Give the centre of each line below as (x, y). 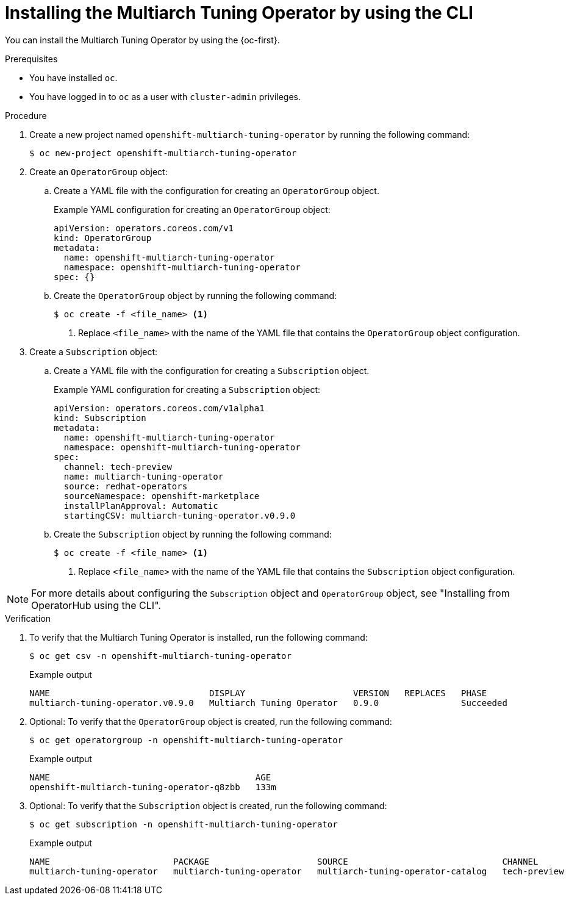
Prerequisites (31, 59)
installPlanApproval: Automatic (141, 506)
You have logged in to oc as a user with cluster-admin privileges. (165, 96)
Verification (28, 618)
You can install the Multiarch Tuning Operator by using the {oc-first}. (142, 40)
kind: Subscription (100, 418)
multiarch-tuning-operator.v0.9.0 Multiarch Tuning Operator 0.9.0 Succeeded (268, 703)
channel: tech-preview (118, 466)
